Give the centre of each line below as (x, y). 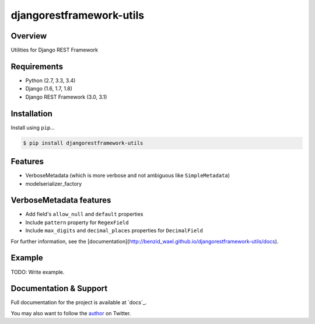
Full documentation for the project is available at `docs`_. (79, 302)
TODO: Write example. (38, 272)
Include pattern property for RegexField (77, 222)
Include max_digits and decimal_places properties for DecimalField (114, 231)
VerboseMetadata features (61, 201)
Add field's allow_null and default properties (84, 214)
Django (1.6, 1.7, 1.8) (49, 89)
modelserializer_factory (54, 183)
